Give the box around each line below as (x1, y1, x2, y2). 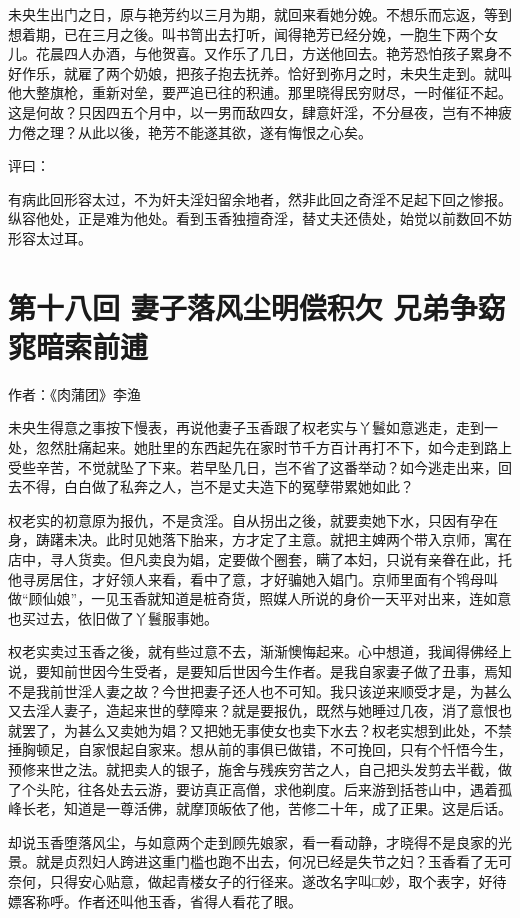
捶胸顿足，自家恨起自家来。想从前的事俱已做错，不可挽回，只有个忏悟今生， (8, 739, 512, 760)
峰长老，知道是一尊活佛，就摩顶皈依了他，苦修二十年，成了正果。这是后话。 (8, 798, 512, 819)
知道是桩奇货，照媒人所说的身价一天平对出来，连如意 (161, 588, 512, 609)
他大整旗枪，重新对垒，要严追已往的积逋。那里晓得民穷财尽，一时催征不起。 (8, 82, 512, 103)
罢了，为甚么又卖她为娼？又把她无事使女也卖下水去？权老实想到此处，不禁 (21, 719, 512, 740)
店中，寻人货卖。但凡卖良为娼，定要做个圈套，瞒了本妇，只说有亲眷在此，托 (8, 549, 512, 569)
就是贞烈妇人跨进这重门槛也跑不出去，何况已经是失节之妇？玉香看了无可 (35, 851, 512, 872)
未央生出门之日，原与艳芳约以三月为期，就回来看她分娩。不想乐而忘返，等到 (8, 4, 512, 24)
